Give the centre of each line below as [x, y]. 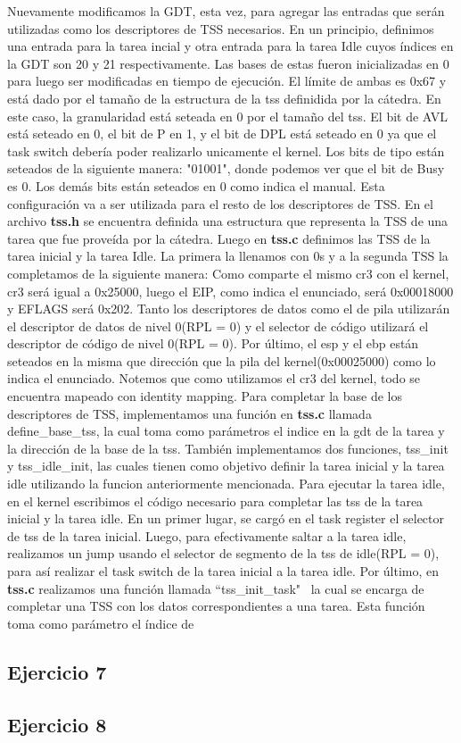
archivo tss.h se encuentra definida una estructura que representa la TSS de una [228, 221]
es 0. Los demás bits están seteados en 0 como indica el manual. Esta [196, 185]
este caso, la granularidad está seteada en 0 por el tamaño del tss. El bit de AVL [228, 116]
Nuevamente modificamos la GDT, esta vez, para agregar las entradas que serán [226, 11]
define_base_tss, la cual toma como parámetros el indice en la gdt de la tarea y [226, 431]
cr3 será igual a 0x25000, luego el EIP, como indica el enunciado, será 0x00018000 [230, 291]
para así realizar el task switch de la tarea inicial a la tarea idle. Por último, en [223, 571]
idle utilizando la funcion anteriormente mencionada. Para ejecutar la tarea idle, [226, 484]
